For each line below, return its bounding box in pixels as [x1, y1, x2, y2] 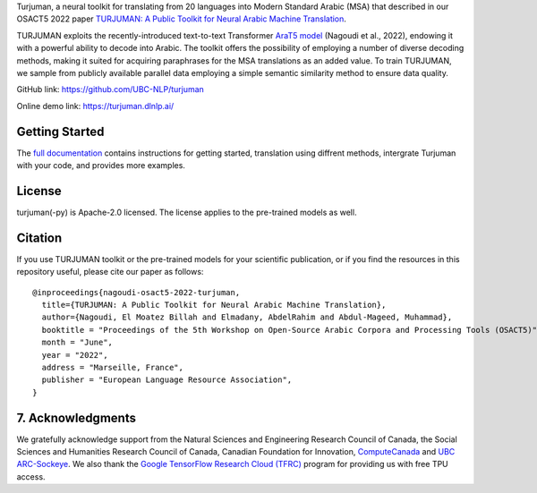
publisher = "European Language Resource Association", [41, 375, 293, 385]
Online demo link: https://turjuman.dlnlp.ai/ [16, 100, 175, 111]
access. [16, 471, 46, 482]
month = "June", [41, 337, 114, 348]
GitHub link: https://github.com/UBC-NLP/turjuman [16, 84, 205, 95]
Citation [16, 230, 63, 245]
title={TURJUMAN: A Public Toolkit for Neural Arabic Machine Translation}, [41, 300, 387, 310]
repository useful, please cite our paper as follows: [16, 267, 204, 277]
